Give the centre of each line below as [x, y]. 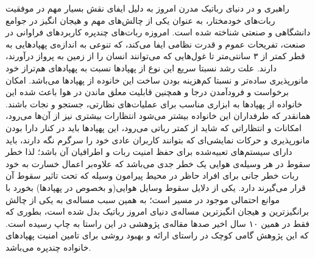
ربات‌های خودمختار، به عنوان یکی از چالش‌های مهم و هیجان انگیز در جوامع [140, 20]
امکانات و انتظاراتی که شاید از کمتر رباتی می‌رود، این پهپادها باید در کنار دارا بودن [154, 127]
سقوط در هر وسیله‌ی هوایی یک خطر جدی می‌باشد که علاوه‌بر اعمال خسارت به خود [158, 163]
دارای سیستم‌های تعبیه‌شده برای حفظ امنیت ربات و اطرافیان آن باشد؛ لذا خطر [149, 152]
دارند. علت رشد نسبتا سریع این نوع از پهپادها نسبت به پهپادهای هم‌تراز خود [141, 67]
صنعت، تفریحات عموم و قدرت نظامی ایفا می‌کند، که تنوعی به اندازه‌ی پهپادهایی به [156, 44]
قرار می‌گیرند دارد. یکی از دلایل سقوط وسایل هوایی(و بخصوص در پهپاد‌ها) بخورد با [156, 187]
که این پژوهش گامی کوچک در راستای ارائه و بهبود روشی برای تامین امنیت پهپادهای [157, 235]
